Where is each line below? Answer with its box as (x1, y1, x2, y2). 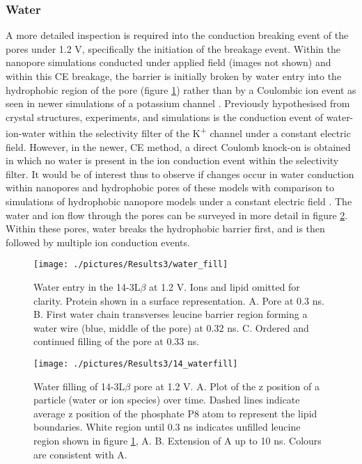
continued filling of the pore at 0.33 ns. (33, 334, 200, 349)
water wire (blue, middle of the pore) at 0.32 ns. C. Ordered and (33, 320, 309, 335)
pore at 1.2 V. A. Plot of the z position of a (133, 378, 320, 393)
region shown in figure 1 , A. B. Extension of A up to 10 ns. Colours (33, 433, 322, 448)
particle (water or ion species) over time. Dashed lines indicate (33, 392, 300, 407)
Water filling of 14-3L (33, 378, 125, 393)
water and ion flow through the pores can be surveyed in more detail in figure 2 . (6, 207, 348, 222)
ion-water (6, 126, 46, 141)
